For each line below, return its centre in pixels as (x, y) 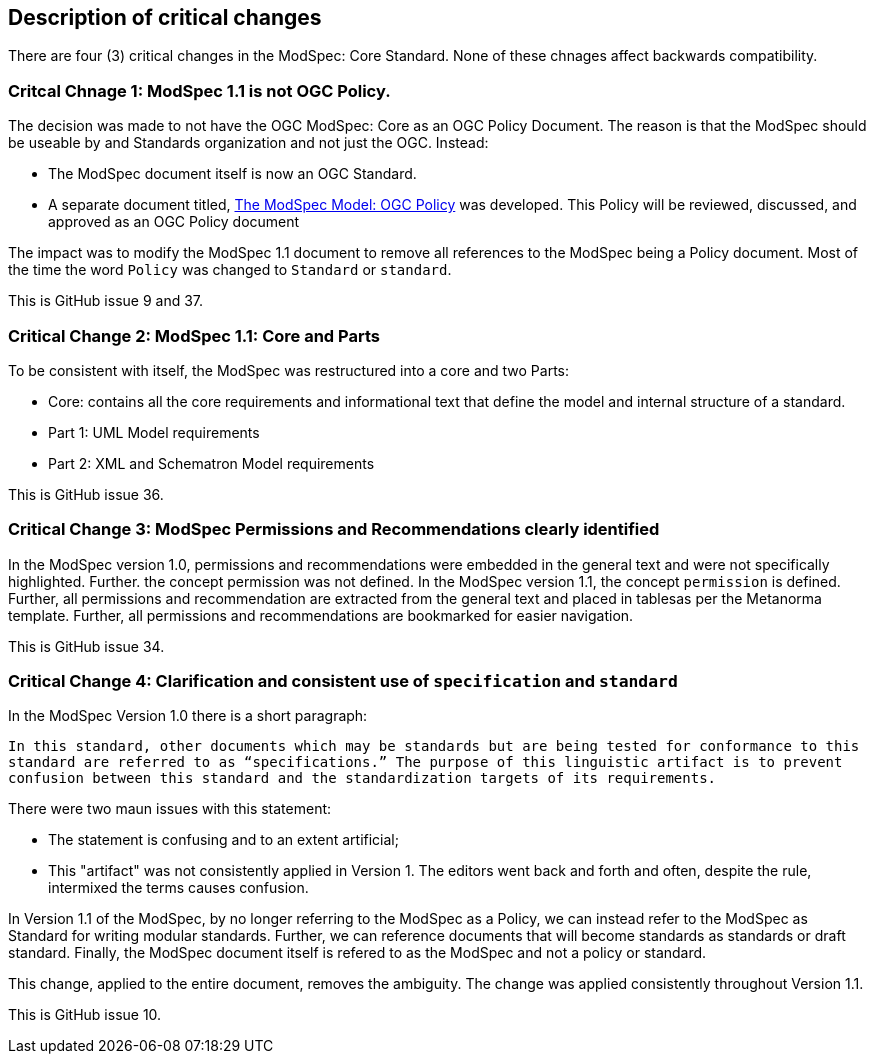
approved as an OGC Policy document (174, 222)
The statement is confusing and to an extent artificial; (223, 840)
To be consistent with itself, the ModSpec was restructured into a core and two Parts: (288, 370)
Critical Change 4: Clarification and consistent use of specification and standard (343, 681)
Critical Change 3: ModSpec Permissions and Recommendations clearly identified (334, 529)
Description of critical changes (165, 17)
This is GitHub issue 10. (85, 1015)
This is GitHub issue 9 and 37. (106, 301)
